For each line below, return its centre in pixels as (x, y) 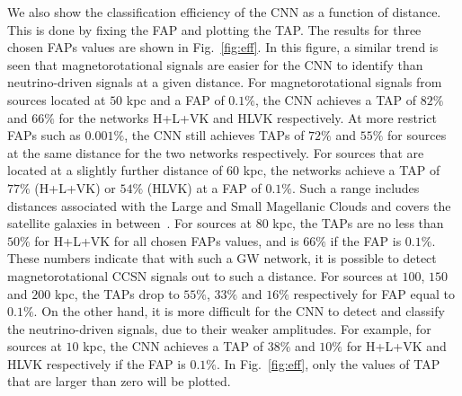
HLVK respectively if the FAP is (97, 363)
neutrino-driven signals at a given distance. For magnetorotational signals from (225, 82)
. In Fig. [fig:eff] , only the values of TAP (328, 363)
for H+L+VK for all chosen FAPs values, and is (167, 240)
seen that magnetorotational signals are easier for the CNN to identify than (215, 64)
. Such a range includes (356, 187)
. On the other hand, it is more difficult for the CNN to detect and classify (239, 311)
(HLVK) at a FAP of (204, 187)
